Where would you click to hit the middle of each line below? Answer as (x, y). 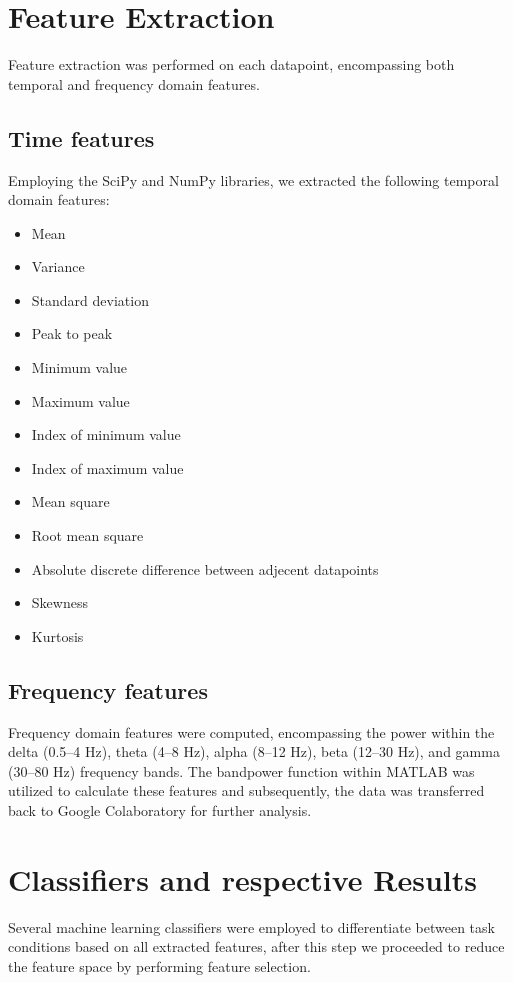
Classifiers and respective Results (243, 878)
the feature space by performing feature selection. (159, 965)
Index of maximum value (107, 467)
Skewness (59, 602)
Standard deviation (90, 299)
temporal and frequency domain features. (134, 83)
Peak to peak (72, 333)
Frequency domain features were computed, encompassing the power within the (251, 731)
